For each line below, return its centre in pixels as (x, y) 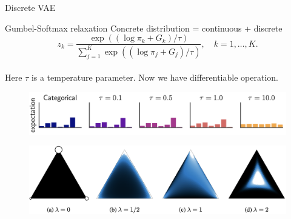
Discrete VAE (30, 7)
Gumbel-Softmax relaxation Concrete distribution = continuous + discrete (144, 28)
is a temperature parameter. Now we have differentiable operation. (155, 77)
